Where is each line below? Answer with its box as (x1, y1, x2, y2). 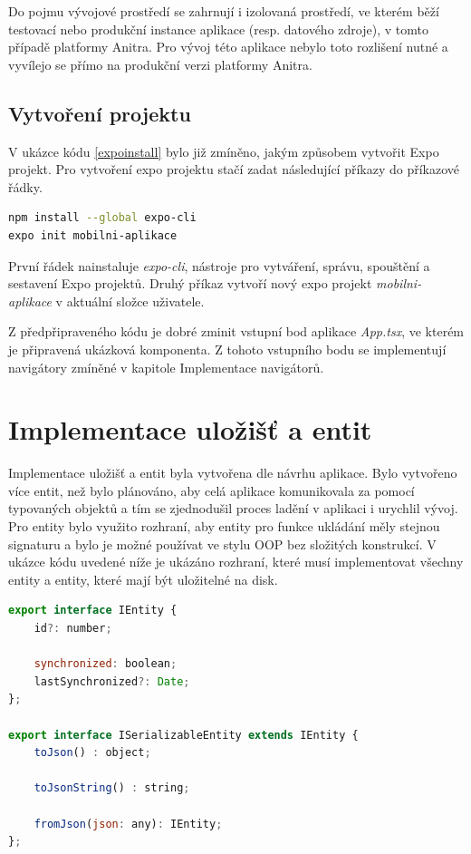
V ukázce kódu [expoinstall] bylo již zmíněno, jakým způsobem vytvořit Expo (8, 141, 439, 160)
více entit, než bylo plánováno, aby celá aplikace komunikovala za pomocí (8, 480, 415, 500)
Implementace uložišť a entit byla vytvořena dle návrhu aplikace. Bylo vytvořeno (8, 463, 457, 482)
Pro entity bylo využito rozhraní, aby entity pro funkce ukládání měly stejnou (8, 517, 440, 536)
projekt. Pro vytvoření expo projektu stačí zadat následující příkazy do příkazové (8, 160, 460, 179)
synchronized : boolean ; (34, 657, 178, 671)
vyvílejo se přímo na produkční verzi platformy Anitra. (8, 54, 312, 73)
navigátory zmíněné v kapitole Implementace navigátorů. (8, 357, 324, 376)
